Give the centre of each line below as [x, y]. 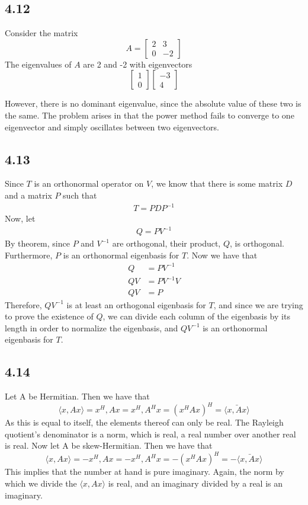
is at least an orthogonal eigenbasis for [136, 304]
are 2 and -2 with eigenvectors [138, 64]
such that [80, 195]
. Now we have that [222, 255]
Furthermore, [29, 255]
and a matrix [28, 195]
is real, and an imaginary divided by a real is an [195, 483]
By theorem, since [37, 243]
